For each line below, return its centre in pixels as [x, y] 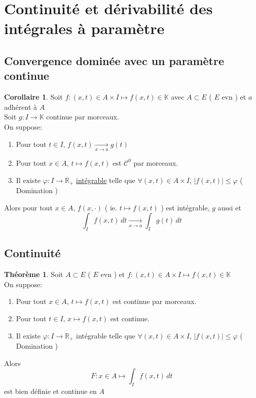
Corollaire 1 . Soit [33, 97]
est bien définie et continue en [50, 391]
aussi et [229, 207]
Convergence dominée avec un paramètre [114, 60]
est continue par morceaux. [155, 301]
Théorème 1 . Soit [34, 274]
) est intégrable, [185, 207]
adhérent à [21, 106]
